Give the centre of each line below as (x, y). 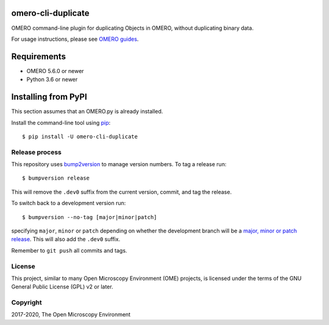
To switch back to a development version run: (69, 203)
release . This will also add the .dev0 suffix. (66, 239)
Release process (37, 152)
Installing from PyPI (49, 97)
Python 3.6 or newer (52, 80)
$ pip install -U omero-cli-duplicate (80, 136)
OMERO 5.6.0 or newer (55, 71)
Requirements (39, 56)
